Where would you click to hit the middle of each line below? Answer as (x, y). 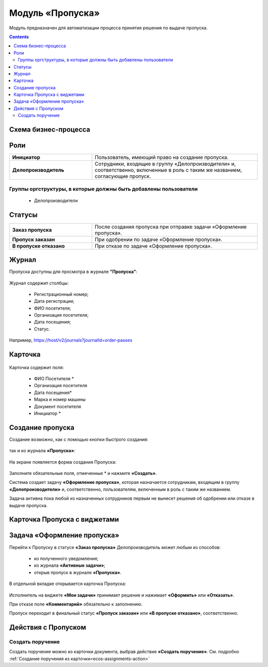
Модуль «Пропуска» (55, 13)
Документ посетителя (58, 406)
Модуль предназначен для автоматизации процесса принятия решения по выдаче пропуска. (108, 28)
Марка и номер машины (60, 400)
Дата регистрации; (54, 301)
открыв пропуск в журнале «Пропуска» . (78, 572)
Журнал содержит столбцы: (39, 283)
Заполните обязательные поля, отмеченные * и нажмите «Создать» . (83, 473)
